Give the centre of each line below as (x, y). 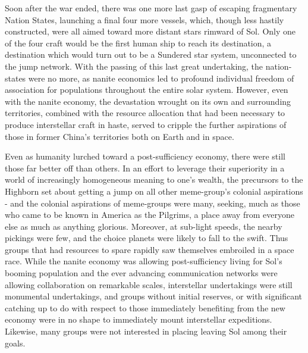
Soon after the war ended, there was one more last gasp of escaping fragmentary (151, 8)
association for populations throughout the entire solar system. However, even (147, 90)
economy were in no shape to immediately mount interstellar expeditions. (139, 319)
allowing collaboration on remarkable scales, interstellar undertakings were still (149, 284)
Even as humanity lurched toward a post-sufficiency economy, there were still (145, 156)
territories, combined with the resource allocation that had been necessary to (145, 113)
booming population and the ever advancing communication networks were (141, 273)
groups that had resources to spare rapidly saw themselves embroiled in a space (150, 249)
